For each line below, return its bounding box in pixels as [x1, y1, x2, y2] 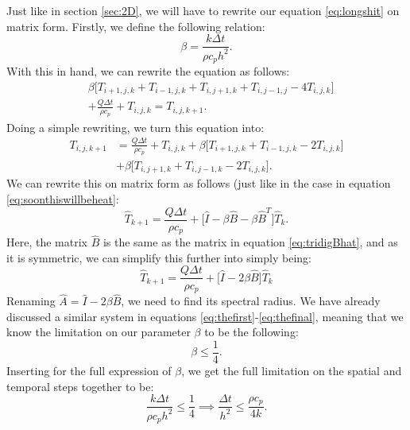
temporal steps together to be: [6, 378, 154, 394]
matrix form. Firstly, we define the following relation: [6, 17, 265, 34]
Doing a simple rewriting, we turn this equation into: [6, 118, 265, 135]
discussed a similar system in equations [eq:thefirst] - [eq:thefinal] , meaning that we [6, 308, 404, 324]
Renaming [6, 292, 56, 309]
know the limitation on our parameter [6, 323, 191, 340]
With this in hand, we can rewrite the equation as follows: [6, 63, 290, 79]
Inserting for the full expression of [6, 362, 172, 379]
